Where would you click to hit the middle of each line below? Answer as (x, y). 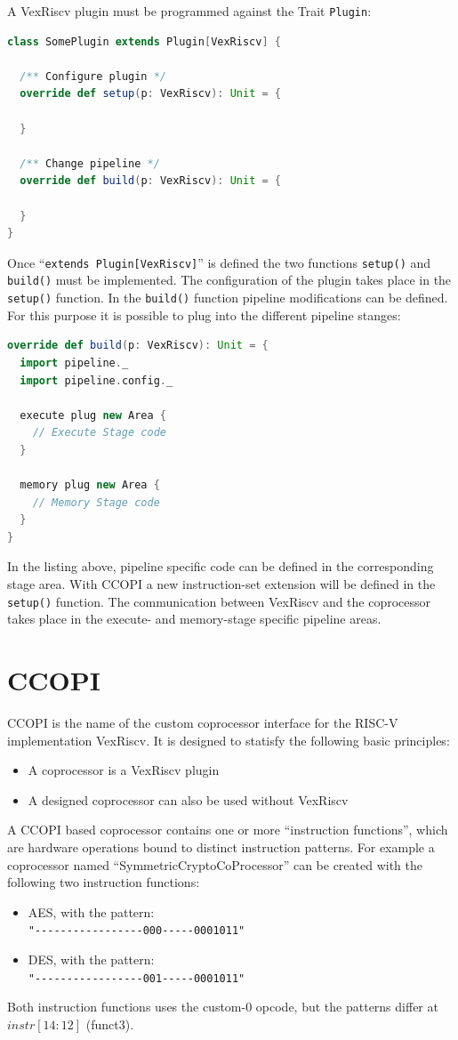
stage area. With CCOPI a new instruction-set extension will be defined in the (221, 584)
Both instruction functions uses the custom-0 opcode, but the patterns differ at (223, 1007)
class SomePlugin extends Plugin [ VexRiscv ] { (144, 41)
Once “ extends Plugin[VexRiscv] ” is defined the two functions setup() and (219, 262)
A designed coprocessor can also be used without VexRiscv (188, 799)
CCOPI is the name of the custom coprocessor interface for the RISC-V (203, 723)
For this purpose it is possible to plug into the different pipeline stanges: (204, 314)
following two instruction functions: (104, 882)
